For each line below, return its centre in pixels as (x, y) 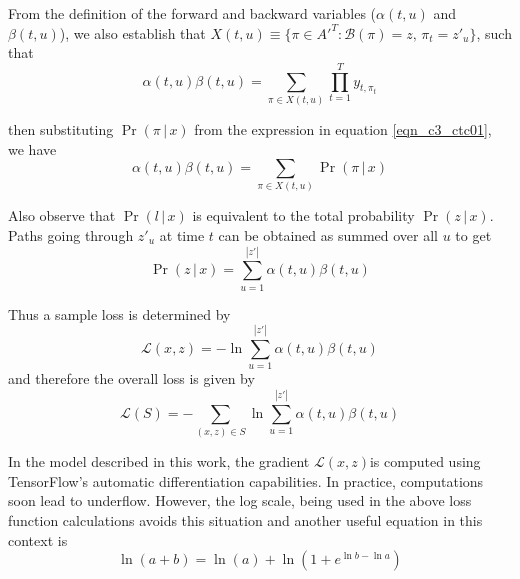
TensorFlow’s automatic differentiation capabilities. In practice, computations (246, 480)
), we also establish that (132, 32)
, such (494, 32)
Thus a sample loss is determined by (119, 313)
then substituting (61, 128)
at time (182, 235)
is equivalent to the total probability (303, 215)
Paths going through (71, 235)
